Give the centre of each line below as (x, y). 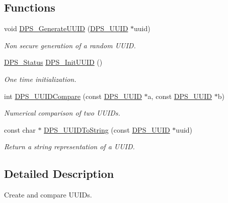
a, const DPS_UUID (180, 96)
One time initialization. (40, 79)
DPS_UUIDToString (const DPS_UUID (107, 129)
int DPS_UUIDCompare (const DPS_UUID (73, 96)
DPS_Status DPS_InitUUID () (53, 62)
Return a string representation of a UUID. (69, 146)
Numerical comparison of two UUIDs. (62, 113)
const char (20, 129)
